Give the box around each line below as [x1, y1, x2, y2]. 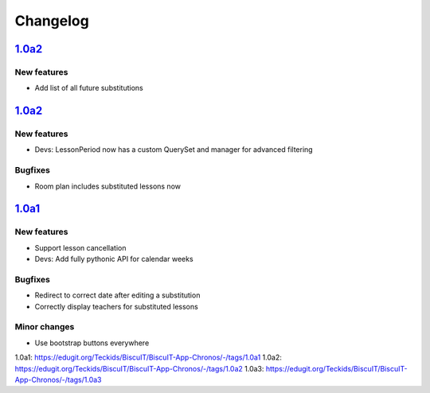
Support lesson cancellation [34, 243, 127, 252]
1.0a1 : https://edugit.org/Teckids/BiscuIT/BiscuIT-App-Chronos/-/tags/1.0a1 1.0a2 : [14, 352, 282, 362]
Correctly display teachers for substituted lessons [34, 302, 198, 311]
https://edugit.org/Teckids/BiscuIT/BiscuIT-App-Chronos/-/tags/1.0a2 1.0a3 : [14, 364, 264, 373]
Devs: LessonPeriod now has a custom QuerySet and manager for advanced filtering [34, 145, 314, 154]
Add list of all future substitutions [34, 84, 143, 93]
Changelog [14, 12, 89, 29]
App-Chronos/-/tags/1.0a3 [14, 375, 103, 384]
